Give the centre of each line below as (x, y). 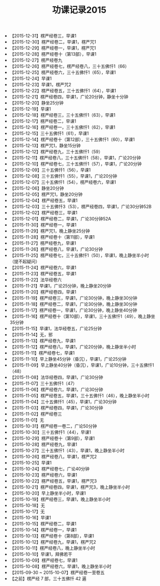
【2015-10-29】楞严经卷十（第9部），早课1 (52, 438)
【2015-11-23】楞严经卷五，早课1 (43, 274)
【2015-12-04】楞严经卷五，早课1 (44, 201)
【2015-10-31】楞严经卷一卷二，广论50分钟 (53, 426)
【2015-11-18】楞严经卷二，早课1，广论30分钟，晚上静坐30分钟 (73, 304)
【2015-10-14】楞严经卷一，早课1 (43, 530)
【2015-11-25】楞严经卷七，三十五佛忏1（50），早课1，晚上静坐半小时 (79, 255)
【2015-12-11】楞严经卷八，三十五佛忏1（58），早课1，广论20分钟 (75, 158)
